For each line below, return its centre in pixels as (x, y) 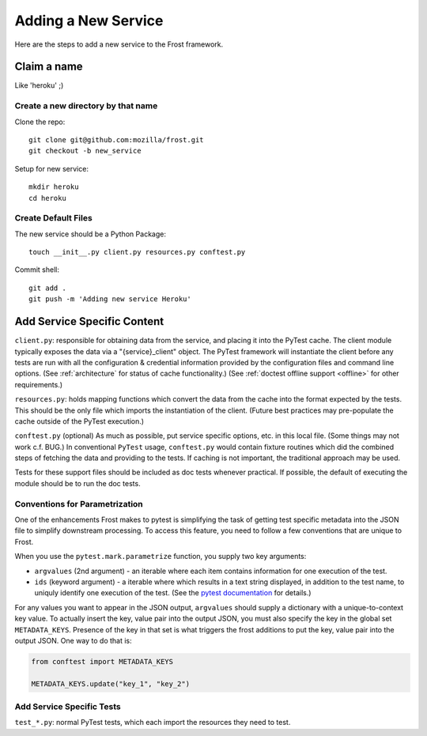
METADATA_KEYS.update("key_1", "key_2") (110, 683)
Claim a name (49, 67)
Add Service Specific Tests (68, 707)
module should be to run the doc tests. (78, 483)
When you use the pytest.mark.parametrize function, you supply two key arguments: (161, 557)
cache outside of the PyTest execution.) (79, 421)
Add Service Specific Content (89, 321)
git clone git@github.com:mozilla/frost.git (117, 140)
